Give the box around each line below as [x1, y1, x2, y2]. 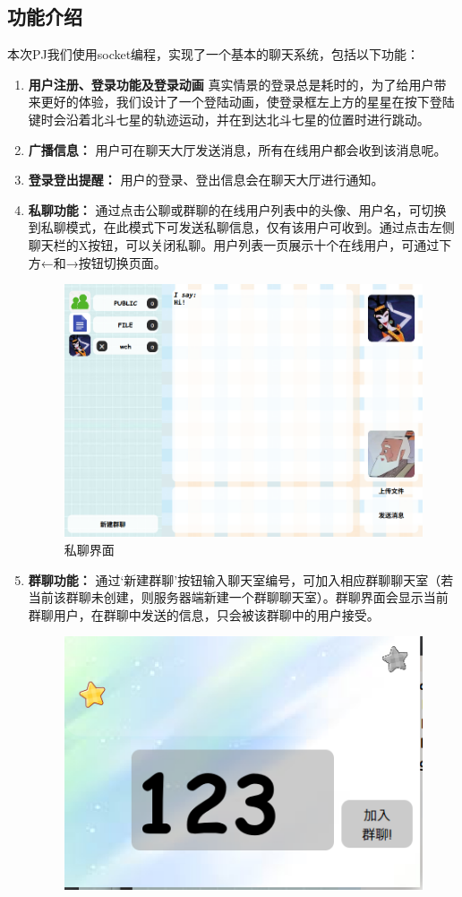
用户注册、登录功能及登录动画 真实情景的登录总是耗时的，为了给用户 [28, 74, 434, 93]
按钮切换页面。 [78, 253, 167, 272]
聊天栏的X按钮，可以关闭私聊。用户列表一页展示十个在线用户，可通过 [28, 235, 440, 254]
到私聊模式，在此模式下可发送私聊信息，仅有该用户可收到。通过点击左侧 [28, 218, 455, 237]
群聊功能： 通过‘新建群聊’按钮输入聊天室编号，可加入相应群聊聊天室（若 [28, 570, 454, 589]
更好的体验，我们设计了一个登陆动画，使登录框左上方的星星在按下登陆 [40, 92, 455, 111]
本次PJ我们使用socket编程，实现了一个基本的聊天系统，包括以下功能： [7, 45, 420, 64]
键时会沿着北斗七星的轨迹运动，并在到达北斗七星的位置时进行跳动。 [28, 109, 430, 128]
